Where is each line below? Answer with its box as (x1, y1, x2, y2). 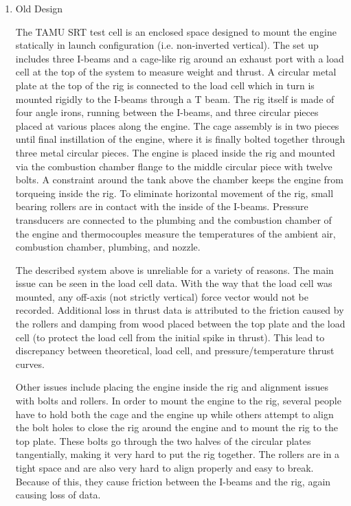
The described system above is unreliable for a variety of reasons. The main (15, 262, 334, 277)
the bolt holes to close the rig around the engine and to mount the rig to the (15, 420, 339, 435)
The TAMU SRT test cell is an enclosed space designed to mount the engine (15, 24, 337, 38)
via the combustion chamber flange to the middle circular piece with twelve (15, 159, 332, 173)
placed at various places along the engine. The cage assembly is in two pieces (15, 118, 339, 133)
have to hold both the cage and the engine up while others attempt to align (15, 406, 334, 421)
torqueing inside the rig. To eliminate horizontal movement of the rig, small (15, 185, 334, 200)
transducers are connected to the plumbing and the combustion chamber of (15, 212, 332, 227)
